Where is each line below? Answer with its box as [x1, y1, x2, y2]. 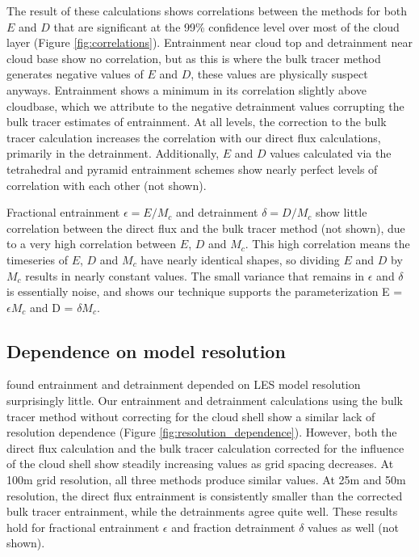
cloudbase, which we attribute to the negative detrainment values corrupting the [6, 97, 404, 114]
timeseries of [6, 251, 69, 268]
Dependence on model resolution [6, 338, 286, 363]
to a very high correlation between [6, 235, 177, 252]
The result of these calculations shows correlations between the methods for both [6, 2, 408, 19]
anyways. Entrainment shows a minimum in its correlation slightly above [6, 81, 367, 98]
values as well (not [308, 518, 399, 535]
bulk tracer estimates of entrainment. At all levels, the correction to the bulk [6, 113, 387, 130]
